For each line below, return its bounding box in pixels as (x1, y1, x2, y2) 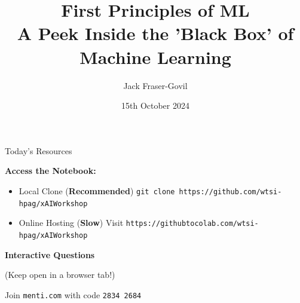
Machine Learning (79, 44, 231, 69)
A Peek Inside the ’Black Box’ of (17, 21, 294, 45)
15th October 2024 (121, 99, 189, 112)
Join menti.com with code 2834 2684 (5, 288, 142, 301)
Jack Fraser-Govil (123, 79, 188, 91)
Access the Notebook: (5, 164, 96, 177)
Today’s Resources (5, 144, 72, 157)
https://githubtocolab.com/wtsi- (125, 219, 259, 228)
